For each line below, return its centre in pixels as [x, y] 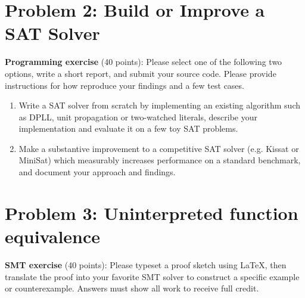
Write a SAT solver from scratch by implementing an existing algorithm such [160, 105]
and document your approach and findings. [97, 172]
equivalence [53, 236]
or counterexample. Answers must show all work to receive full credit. [132, 288]
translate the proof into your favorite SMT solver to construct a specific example [152, 276]
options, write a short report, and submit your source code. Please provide [141, 73]
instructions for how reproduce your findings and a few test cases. [125, 85]
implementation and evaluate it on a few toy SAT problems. [128, 128]
